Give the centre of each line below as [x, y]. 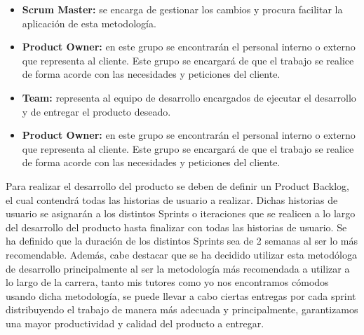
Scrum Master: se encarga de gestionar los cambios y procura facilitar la [182, 9]
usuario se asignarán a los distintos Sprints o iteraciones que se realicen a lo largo [181, 213]
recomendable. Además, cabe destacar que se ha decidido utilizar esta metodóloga [181, 254]
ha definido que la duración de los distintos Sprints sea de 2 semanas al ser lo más [182, 241]
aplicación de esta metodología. [89, 23]
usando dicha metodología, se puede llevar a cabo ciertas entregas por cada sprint [181, 295]
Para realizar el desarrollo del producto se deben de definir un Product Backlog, [177, 185]
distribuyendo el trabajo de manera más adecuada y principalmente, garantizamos [182, 309]
